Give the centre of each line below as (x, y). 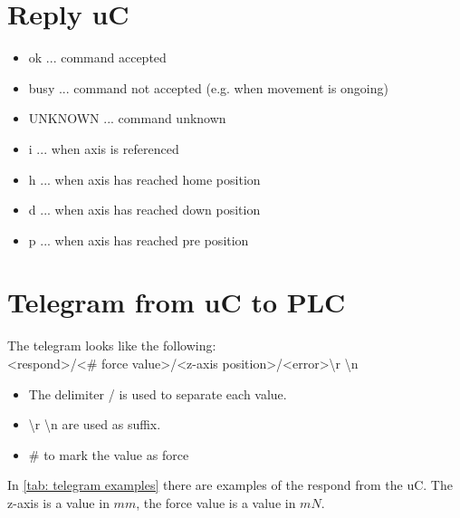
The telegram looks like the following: (112, 345)
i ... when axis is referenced (104, 148)
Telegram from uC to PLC (177, 302)
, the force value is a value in (216, 502)
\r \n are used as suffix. (95, 424)
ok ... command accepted (97, 58)
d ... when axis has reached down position (144, 210)
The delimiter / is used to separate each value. (158, 393)
